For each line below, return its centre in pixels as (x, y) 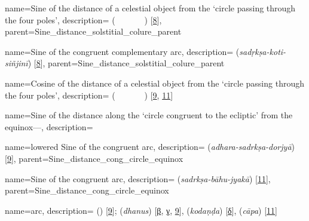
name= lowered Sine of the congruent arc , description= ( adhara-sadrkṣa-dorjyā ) (150, 147)
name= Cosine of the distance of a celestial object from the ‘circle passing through (154, 83)
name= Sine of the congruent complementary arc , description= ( (122, 51)
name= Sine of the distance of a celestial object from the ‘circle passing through (150, 8)
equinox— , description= (49, 126)
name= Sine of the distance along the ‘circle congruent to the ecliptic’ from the (149, 115)
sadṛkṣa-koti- (263, 51)
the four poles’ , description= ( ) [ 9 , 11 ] (89, 95)
